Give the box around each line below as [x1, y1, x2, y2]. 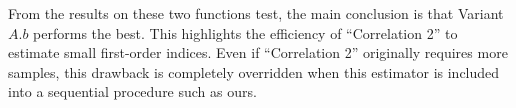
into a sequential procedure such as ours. [8, 81, 257, 102]
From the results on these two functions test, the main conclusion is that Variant [8, 3, 504, 23]
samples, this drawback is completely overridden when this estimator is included [8, 61, 500, 82]
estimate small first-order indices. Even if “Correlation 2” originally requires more [8, 42, 508, 63]
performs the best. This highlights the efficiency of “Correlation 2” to [33, 22, 458, 43]
